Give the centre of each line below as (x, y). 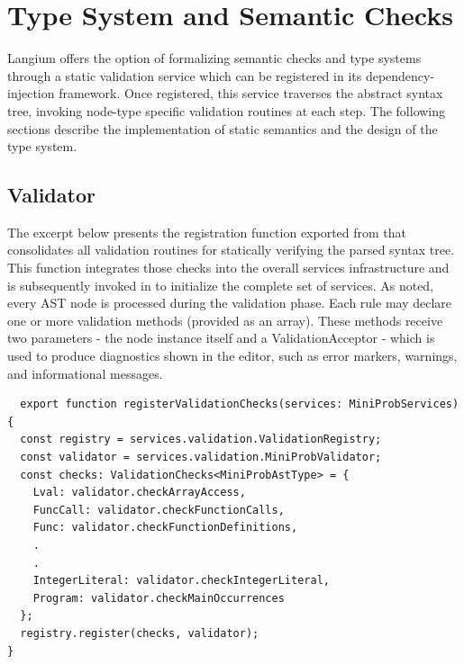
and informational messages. (85, 373)
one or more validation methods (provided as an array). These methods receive (225, 320)
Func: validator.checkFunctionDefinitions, (165, 528)
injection (31, 93)
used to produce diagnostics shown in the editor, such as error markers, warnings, (232, 356)
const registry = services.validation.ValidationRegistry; (201, 440)
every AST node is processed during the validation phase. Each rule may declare (230, 303)
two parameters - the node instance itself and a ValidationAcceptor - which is (221, 338)
